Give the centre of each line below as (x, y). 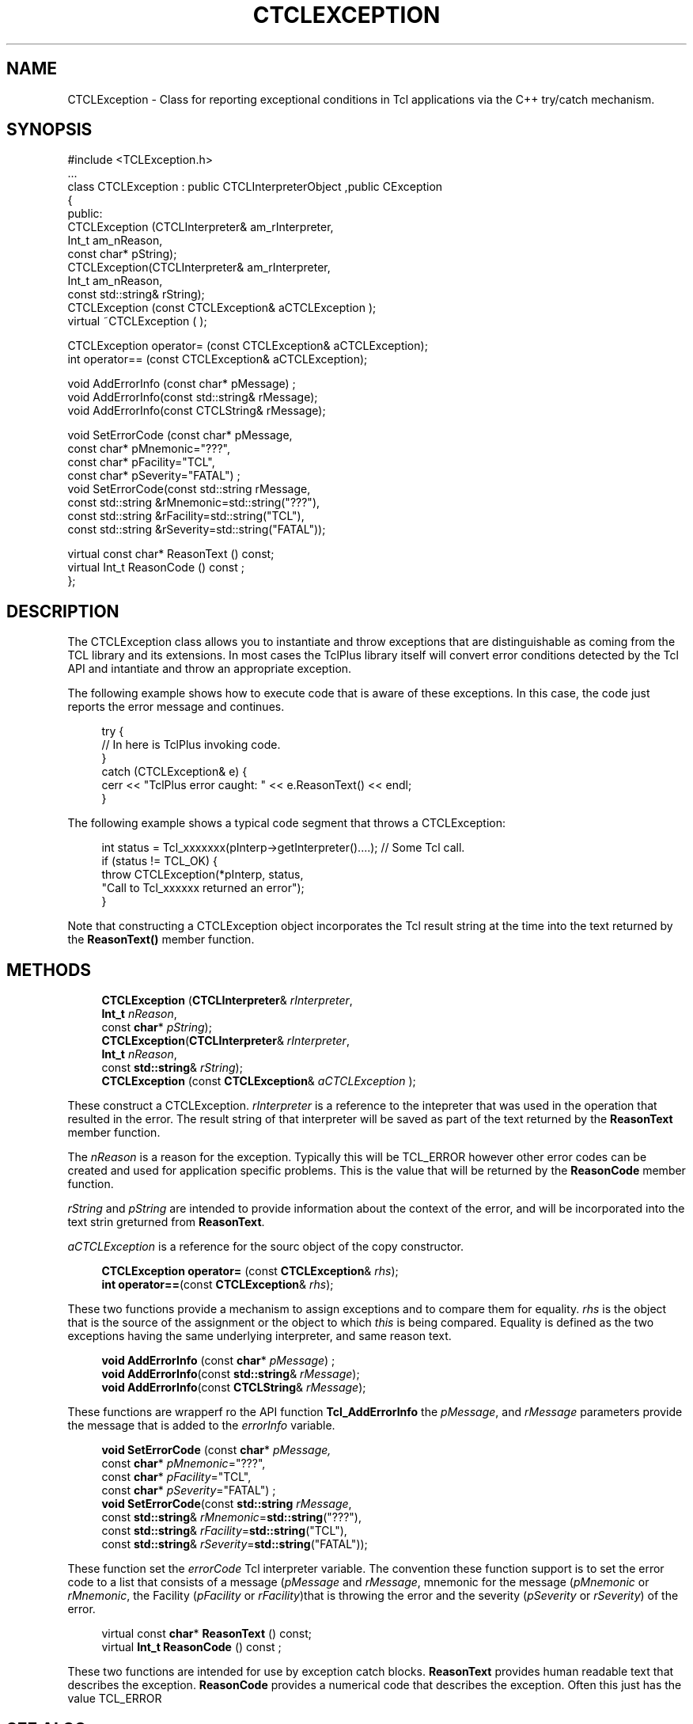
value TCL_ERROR (115, 1699)
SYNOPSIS (49, 130)
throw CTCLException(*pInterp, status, (203, 875)
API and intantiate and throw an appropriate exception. (210, 669)
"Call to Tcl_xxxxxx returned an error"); (203, 888)
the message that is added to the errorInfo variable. (201, 1426)
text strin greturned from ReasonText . (166, 1222)
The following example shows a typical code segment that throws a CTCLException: (287, 823)
